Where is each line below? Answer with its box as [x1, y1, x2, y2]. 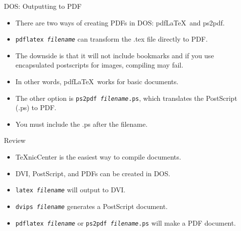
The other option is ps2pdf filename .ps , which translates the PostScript [15, 92, 238, 103]
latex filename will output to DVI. [15, 185, 125, 195]
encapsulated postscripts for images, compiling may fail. [15, 60, 184, 70]
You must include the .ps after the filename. [15, 118, 148, 129]
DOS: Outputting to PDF [4, 1, 82, 11]
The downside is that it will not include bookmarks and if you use [15, 50, 214, 60]
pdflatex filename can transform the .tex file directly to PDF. [15, 34, 208, 44]
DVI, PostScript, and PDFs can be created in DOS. [15, 168, 170, 178]
